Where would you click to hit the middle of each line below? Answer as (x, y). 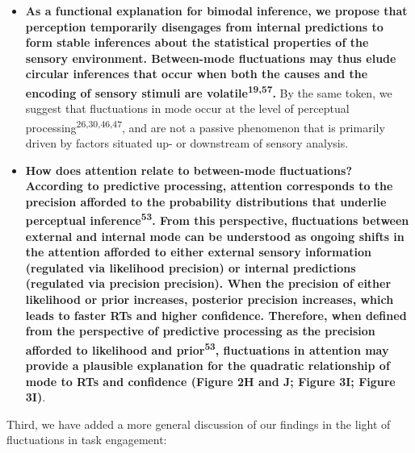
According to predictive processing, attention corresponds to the (209, 186)
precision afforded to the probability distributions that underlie (206, 201)
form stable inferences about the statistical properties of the (197, 42)
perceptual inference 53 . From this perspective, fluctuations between (217, 219)
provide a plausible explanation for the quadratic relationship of (207, 366)
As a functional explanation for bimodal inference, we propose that (216, 10)
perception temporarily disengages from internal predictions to (204, 26)
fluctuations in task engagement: (87, 440)
